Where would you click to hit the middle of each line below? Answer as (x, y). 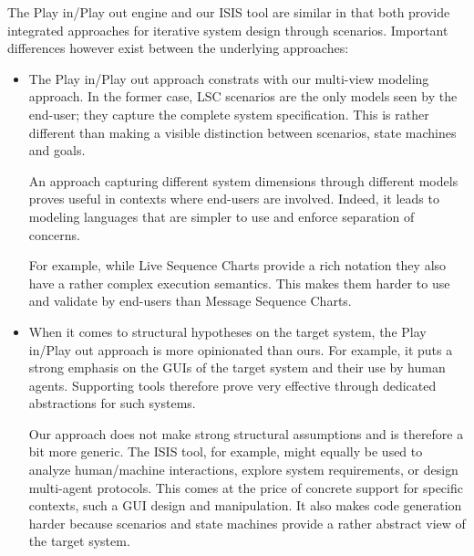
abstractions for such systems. (112, 403)
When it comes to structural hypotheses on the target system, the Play (227, 331)
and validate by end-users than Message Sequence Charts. (190, 301)
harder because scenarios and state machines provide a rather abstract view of (247, 523)
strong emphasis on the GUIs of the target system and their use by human (237, 367)
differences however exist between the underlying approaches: (178, 48)
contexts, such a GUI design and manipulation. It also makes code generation (245, 505)
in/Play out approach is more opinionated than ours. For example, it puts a (241, 349)
